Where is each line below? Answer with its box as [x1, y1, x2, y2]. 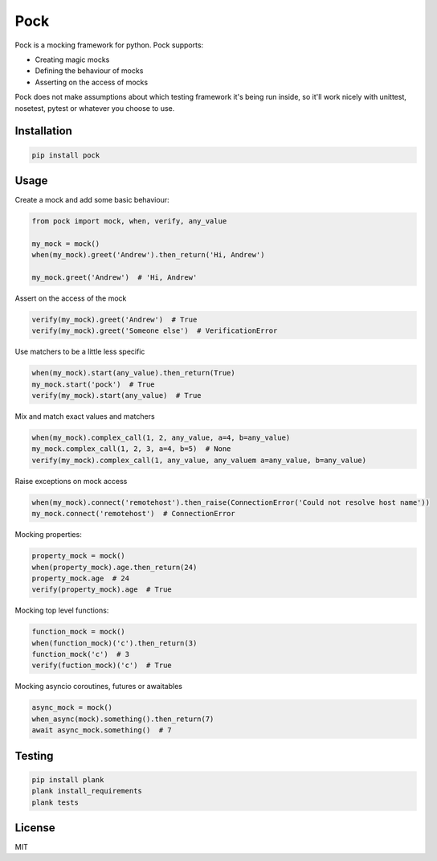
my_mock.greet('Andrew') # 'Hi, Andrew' [31, 273, 198, 281]
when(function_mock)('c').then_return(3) [31, 638, 198, 647]
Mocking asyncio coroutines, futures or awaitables [14, 682, 182, 691]
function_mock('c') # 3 [31, 650, 130, 659]
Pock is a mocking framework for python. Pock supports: [14, 40, 204, 50]
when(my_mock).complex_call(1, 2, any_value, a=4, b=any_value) [31, 433, 291, 442]
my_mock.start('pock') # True [31, 379, 156, 389]
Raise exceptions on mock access [14, 476, 128, 486]
